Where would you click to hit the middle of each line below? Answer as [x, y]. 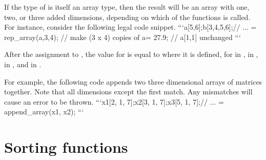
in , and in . [23, 64]
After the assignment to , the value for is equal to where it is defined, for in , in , [131, 54]
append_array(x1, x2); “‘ [44, 112]
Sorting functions [66, 147]
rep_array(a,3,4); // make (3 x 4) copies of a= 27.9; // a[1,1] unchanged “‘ [122, 37]
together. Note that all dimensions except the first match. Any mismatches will [128, 92]
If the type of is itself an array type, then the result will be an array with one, [127, 7]
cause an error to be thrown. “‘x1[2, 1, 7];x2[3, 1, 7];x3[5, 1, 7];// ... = [114, 101]
